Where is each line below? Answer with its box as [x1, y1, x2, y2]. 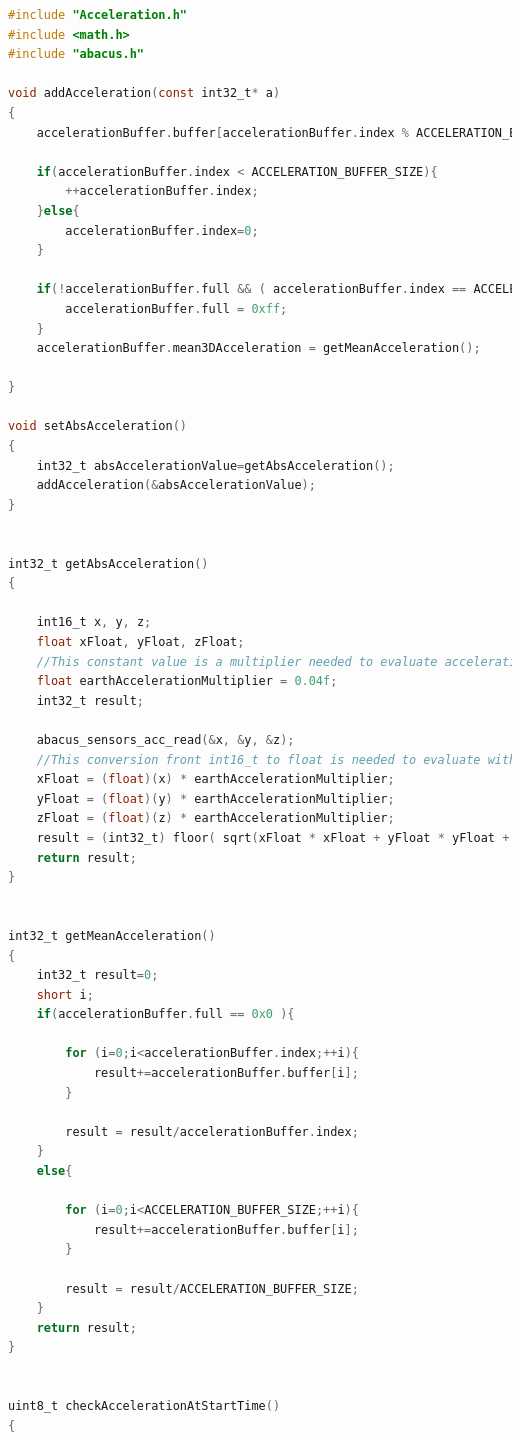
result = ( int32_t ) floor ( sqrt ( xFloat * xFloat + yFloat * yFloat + [36, 830, 510, 845]
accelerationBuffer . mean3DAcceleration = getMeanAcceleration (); [36, 341, 481, 356]
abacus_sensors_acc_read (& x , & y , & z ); [36, 732, 295, 747]
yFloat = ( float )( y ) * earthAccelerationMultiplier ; [36, 791, 395, 806]
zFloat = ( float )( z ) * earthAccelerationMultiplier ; [36, 811, 395, 826]
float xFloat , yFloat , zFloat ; [36, 635, 245, 649]
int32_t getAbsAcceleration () [8, 556, 209, 571]
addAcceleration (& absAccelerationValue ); [36, 478, 316, 493]
